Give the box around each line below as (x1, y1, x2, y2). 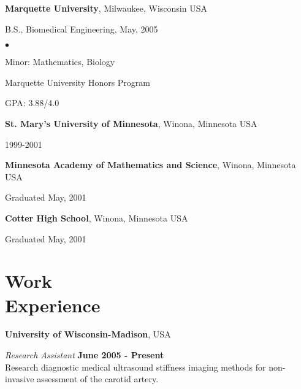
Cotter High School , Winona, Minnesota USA (5, 211, 188, 224)
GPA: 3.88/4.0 (5, 96, 59, 109)
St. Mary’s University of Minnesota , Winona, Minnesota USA (5, 117, 257, 129)
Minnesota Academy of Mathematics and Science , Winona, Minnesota (5, 158, 296, 171)
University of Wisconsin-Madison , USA (5, 328, 171, 341)
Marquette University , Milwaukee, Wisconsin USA (5, 2, 207, 14)
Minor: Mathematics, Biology (5, 55, 115, 68)
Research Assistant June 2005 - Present (5, 349, 164, 361)
